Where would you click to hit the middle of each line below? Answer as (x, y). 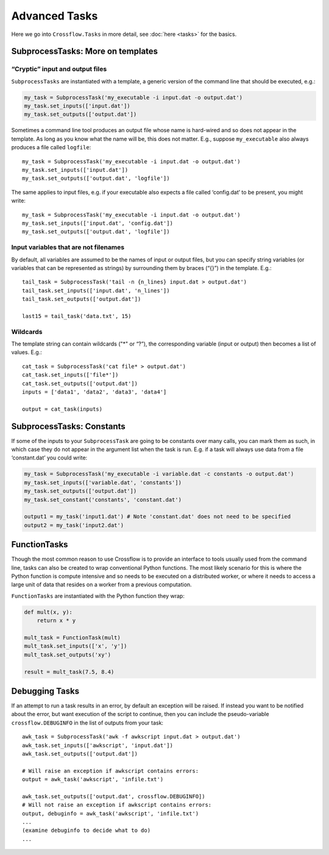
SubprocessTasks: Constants (69, 426)
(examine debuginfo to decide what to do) (87, 831)
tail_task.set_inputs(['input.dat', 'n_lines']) (96, 290)
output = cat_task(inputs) (62, 409)
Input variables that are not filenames (68, 247)
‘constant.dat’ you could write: (49, 458)
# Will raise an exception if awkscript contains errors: (111, 771)
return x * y (56, 621)
